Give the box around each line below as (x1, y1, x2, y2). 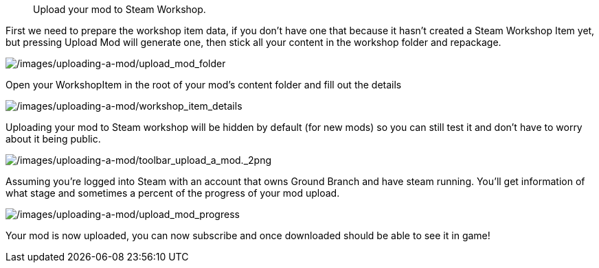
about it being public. (5, 133, 101, 145)
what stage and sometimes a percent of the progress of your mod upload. (5, 187, 340, 199)
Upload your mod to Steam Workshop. (33, 3, 206, 15)
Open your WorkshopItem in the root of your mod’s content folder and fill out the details (5, 79, 402, 90)
